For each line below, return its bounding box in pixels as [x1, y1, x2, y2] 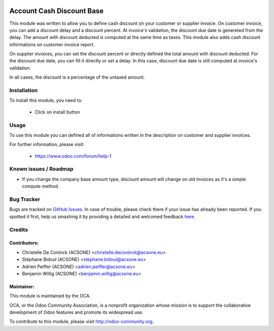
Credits [9, 226, 28, 233]
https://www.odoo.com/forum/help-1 [35, 153, 112, 159]
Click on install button [35, 109, 81, 115]
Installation [9, 87, 38, 94]
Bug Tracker [9, 196, 41, 203]
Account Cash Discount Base [9, 7, 104, 15]
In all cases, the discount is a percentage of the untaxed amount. [9, 74, 145, 81]
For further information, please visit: [9, 141, 85, 148]
